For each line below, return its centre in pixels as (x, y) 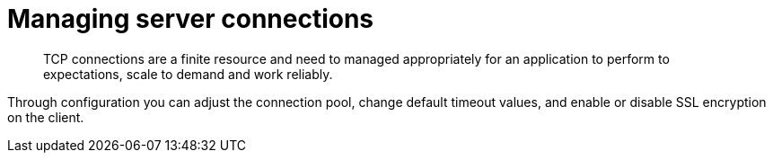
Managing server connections (191, 19)
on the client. (46, 117)
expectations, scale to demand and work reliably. (188, 74)
